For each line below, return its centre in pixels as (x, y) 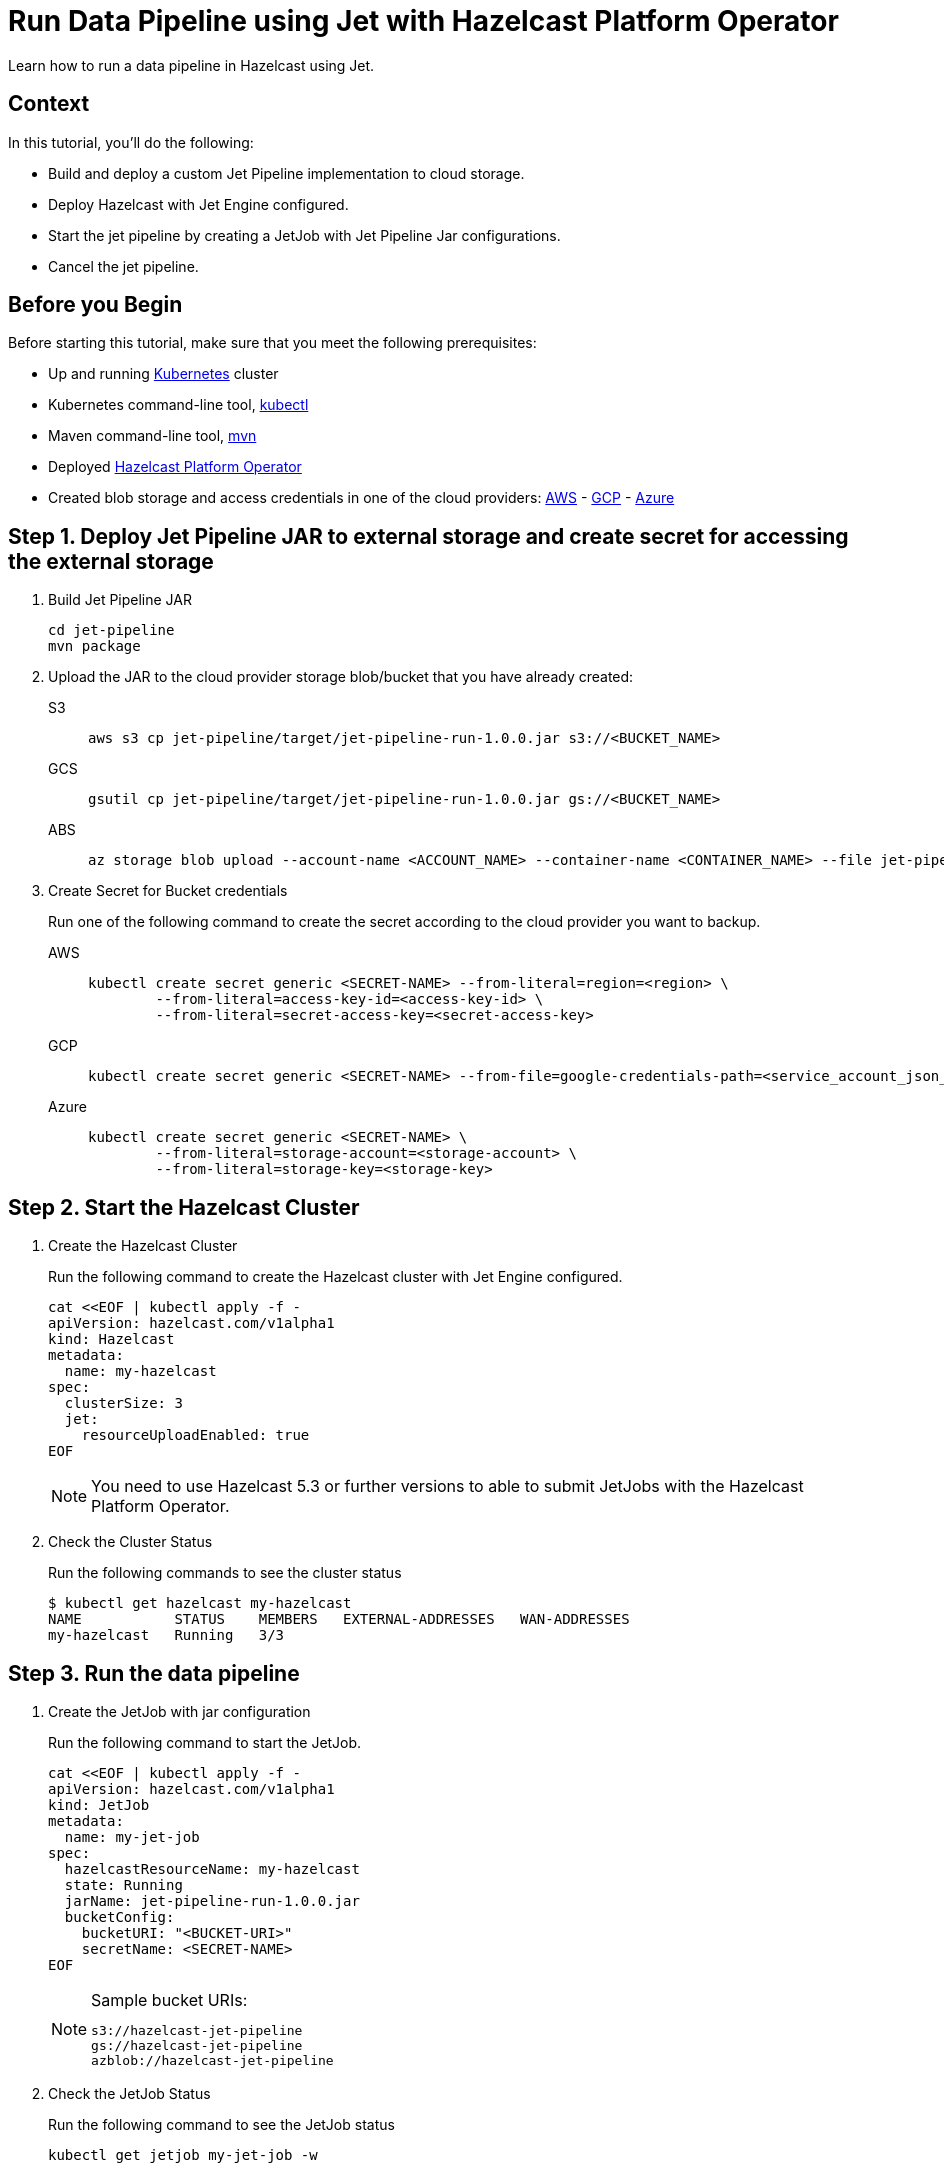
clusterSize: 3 (123, 1403)
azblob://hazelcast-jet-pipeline (212, 2060)
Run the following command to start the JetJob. (205, 1742)
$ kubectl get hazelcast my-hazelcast (200, 1603)
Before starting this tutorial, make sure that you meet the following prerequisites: (272, 343)
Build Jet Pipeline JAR (120, 600)
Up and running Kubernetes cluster (163, 374)
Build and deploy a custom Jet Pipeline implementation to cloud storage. (286, 173)
